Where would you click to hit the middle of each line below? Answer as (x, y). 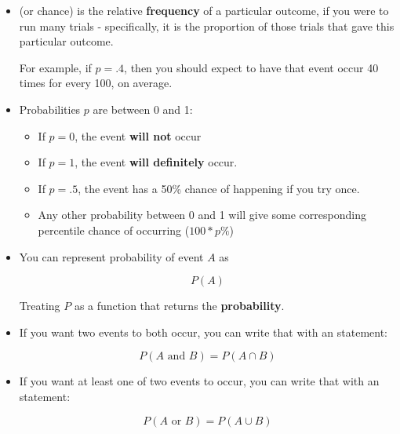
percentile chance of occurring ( (114, 230)
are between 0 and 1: (143, 109)
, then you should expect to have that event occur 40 (251, 67)
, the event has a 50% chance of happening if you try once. (219, 188)
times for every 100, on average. (96, 83)
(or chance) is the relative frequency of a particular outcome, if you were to (204, 10)
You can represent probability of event (111, 256)
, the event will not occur (138, 135)
